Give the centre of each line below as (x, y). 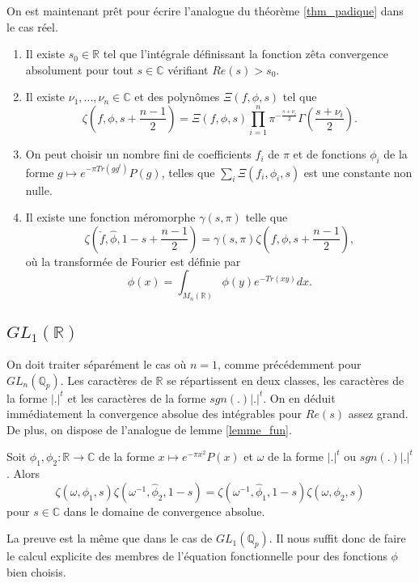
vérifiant (188, 69)
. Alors (23, 473)
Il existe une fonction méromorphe (110, 217)
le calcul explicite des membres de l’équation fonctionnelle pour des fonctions (197, 556)
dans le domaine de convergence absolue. (164, 511)
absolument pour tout (79, 69)
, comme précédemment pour (290, 364)
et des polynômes (177, 97)
